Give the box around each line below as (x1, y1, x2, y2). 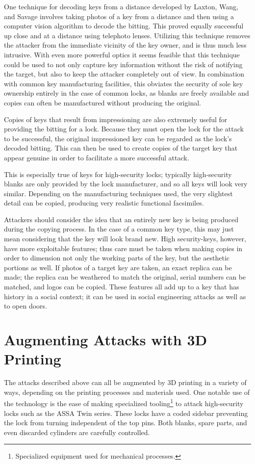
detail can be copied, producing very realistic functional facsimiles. (4, 198, 204, 208)
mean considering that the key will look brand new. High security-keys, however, (4, 233, 246, 244)
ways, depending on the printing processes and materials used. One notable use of (4, 387, 250, 397)
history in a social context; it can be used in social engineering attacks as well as (4, 291, 246, 301)
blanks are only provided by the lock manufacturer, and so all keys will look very (4, 179, 248, 189)
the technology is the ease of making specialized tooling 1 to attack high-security (4, 397, 244, 408)
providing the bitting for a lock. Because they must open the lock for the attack (4, 124, 244, 134)
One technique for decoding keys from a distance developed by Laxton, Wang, (4, 1, 239, 11)
